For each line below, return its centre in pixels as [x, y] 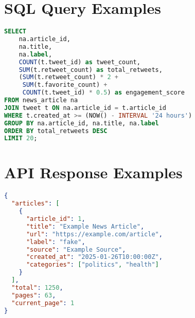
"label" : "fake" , [56, 242]
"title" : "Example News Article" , [85, 226]
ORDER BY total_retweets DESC [56, 131]
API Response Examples [93, 172]
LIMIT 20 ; [21, 138]
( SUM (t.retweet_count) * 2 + [68, 77]
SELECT [15, 32]
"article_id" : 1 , [56, 219]
